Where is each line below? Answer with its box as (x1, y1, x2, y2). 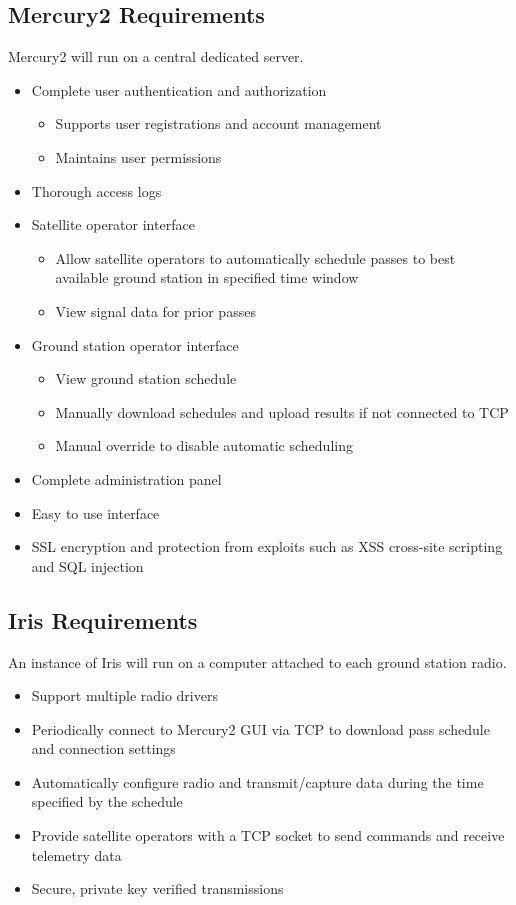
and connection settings (31, 738, 176, 759)
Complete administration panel (31, 468, 222, 489)
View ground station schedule (55, 368, 237, 389)
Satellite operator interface (31, 214, 195, 235)
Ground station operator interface (31, 334, 239, 355)
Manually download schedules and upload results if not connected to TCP (55, 401, 509, 422)
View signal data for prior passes (55, 300, 256, 321)
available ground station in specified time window (55, 267, 359, 288)
